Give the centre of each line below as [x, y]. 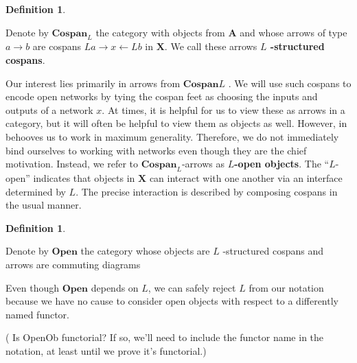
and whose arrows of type [293, 32]
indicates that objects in [84, 177]
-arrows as [203, 164]
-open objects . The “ [282, 164]
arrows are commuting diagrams [73, 264]
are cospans [57, 46]
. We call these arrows [211, 46]
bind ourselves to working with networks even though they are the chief [156, 150]
